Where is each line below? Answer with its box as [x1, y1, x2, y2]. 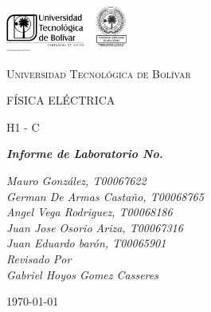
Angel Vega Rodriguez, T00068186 [6, 203, 173, 220]
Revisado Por [6, 250, 72, 267]
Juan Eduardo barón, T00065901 [6, 235, 166, 251]
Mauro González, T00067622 [6, 172, 147, 188]
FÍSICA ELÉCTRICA [6, 92, 115, 109]
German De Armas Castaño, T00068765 [6, 188, 204, 204]
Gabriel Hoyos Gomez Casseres [6, 266, 158, 282]
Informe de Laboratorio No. [6, 145, 163, 162]
